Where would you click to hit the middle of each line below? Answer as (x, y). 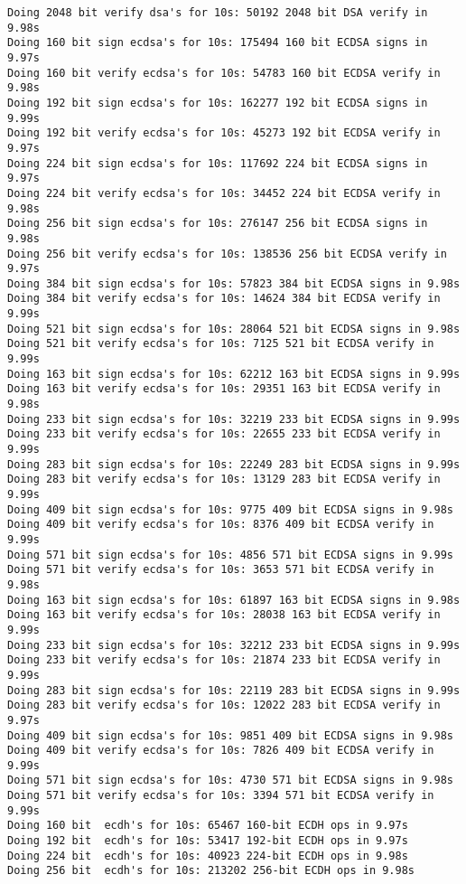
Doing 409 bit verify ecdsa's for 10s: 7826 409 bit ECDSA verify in (221, 751)
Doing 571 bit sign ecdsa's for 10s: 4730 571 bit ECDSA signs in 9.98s (230, 781)
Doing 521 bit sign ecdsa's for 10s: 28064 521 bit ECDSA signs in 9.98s (234, 329)
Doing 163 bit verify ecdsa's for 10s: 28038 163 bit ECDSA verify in (224, 615)
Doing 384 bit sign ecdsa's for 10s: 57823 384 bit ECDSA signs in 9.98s (234, 283)
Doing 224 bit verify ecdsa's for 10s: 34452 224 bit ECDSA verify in (224, 193)
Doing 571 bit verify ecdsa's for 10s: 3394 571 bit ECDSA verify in (221, 796)
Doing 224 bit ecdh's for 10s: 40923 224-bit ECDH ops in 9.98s (208, 856)
